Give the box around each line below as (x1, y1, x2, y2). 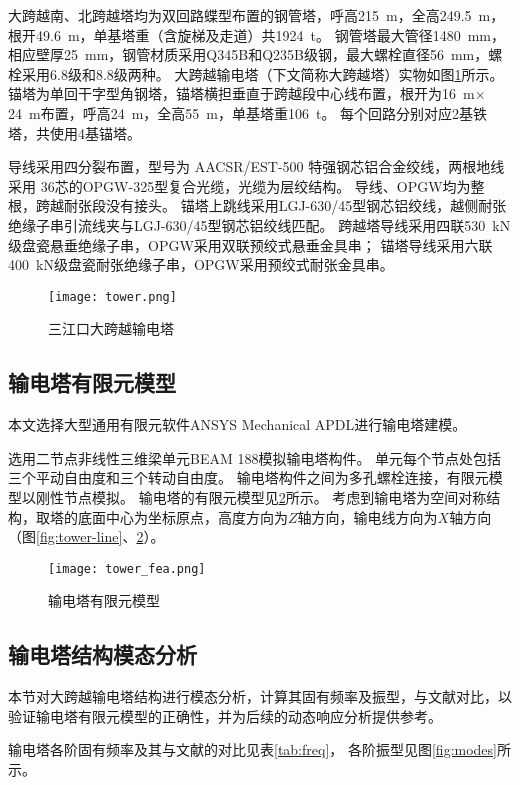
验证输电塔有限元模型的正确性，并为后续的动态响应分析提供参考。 (8, 705, 442, 726)
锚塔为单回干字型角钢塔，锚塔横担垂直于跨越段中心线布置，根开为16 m (8, 83, 475, 104)
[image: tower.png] (48, 289, 177, 304)
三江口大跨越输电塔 (48, 318, 174, 339)
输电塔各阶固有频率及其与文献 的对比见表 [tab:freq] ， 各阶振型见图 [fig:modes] (8, 739, 497, 760)
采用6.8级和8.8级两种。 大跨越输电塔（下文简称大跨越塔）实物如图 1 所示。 (21, 63, 504, 84)
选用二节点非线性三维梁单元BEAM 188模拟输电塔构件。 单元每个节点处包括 (8, 447, 502, 468)
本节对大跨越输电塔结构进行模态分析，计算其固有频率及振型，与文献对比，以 (8, 686, 512, 707)
